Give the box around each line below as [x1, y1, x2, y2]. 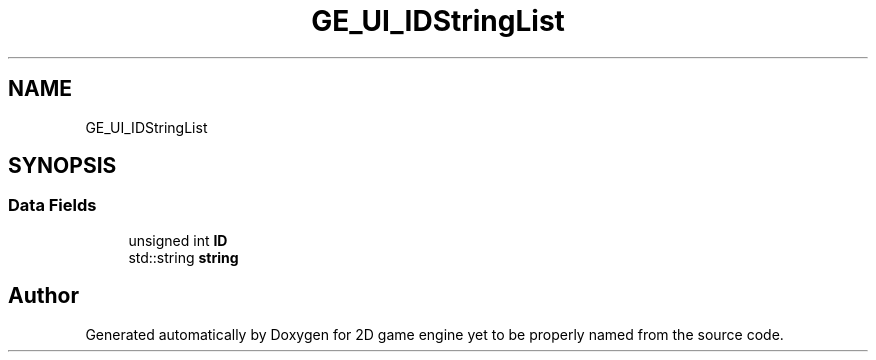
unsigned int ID [128, 231, 228, 249]
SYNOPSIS [8, 153, 117, 179]
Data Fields [8, 195, 97, 216]
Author [8, 283, 79, 309]
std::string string [128, 248, 239, 266]
